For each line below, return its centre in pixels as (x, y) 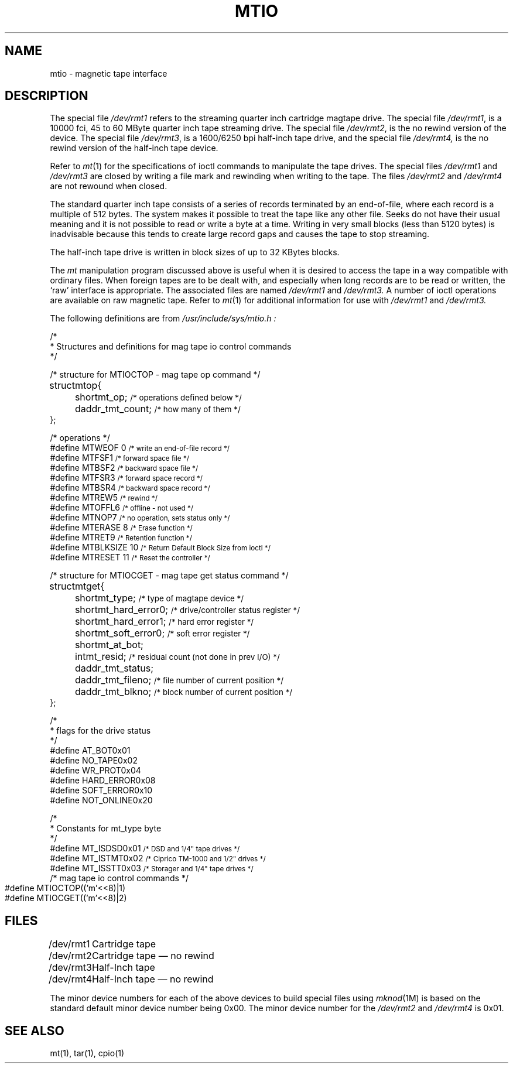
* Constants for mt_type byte (106, 829)
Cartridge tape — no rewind (153, 956)
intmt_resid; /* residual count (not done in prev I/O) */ (177, 657)
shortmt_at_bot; (109, 645)
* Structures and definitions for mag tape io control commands (171, 347)
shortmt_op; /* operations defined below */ (158, 397)
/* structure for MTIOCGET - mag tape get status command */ (169, 576)
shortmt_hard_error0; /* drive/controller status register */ (187, 610)
